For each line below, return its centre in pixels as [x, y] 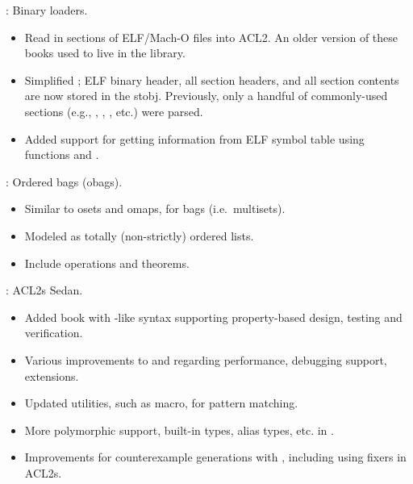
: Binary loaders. [47, 10]
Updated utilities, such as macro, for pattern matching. [161, 403]
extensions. [52, 376]
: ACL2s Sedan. [44, 290]
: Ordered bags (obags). [64, 181]
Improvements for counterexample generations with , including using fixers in [215, 457]
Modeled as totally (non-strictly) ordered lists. [139, 235]
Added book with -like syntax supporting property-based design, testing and [213, 317]
